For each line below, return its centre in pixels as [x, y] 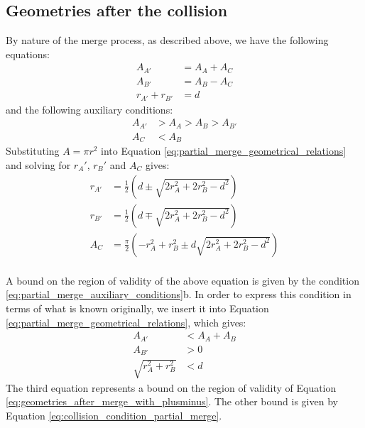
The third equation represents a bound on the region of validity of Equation [171, 387]
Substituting [33, 151]
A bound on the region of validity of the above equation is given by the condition [182, 280]
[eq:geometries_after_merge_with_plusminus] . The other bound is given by [172, 401]
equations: [28, 54]
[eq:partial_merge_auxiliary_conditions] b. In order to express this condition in [179, 294]
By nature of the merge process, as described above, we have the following [167, 40]
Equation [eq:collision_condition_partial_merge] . [114, 415]
